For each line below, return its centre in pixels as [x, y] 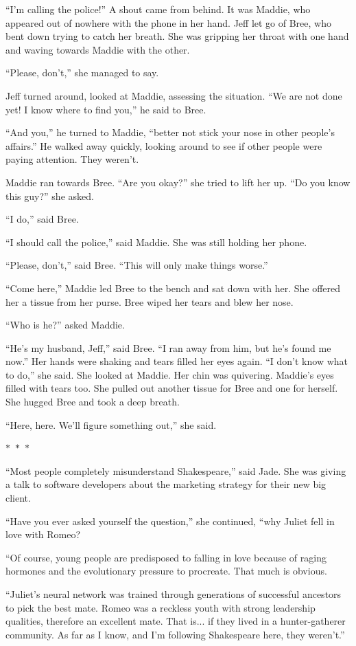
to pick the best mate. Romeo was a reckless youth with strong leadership [161, 607]
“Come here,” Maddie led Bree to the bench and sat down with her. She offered [173, 288]
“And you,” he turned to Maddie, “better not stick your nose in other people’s [170, 132]
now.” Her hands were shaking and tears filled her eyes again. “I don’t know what [177, 361]
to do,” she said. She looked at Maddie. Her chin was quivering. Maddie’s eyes [170, 374]
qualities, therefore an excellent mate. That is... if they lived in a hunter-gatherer [176, 621]
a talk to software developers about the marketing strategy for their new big [166, 484]
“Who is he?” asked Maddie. [65, 325]
